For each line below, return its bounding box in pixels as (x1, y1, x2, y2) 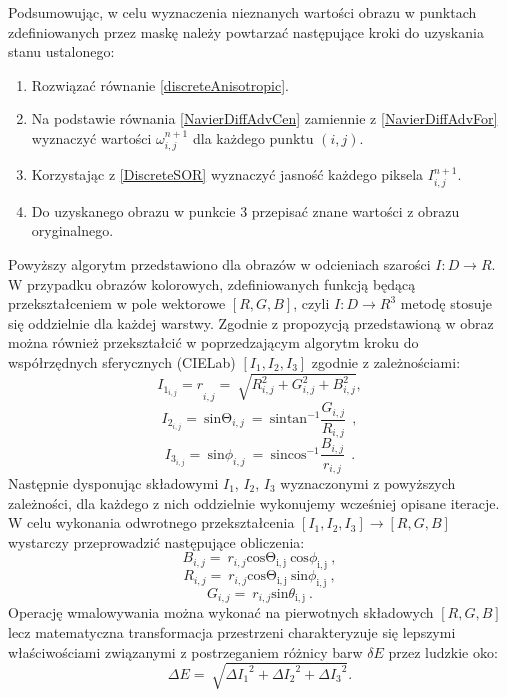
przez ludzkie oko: (388, 641, 498, 662)
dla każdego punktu (192, 127, 314, 148)
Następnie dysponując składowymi (8, 472, 219, 493)
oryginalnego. (31, 220, 114, 241)
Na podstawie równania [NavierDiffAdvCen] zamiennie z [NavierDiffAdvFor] (31, 108, 498, 129)
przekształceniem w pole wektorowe (8, 293, 226, 314)
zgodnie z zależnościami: (311, 351, 461, 372)
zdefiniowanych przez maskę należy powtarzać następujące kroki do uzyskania (8, 21, 484, 42)
